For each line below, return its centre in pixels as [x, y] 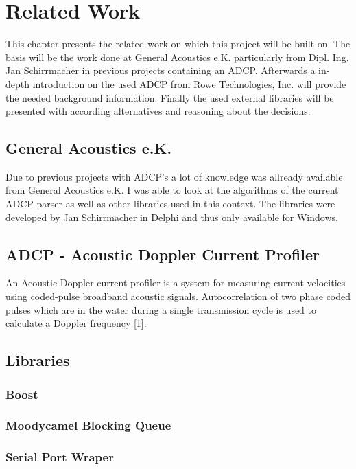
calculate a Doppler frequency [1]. [76, 323]
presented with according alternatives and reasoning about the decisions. [158, 111]
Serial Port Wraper [60, 457]
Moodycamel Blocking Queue [88, 425]
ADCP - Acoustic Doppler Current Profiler [163, 254]
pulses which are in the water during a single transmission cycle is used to [161, 309]
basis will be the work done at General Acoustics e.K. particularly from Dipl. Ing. [177, 57]
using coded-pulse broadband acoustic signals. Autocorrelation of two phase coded [178, 296]
